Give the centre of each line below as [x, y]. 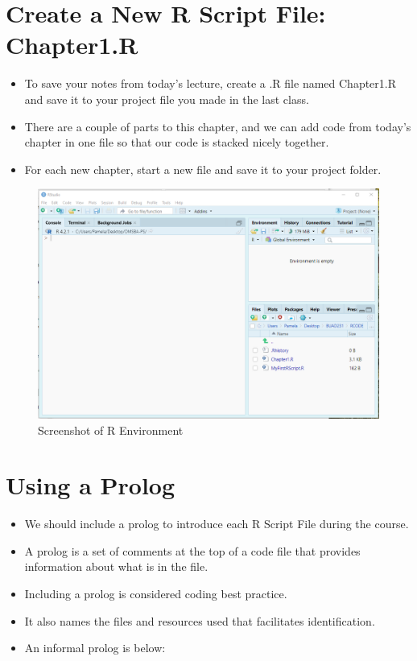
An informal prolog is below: [95, 648]
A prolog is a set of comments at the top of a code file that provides [192, 550]
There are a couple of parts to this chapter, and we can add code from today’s [218, 126]
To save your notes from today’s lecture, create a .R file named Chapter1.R [211, 83]
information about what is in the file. [116, 566]
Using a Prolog [91, 485]
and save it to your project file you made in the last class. [167, 99]
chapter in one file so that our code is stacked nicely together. [177, 142]
